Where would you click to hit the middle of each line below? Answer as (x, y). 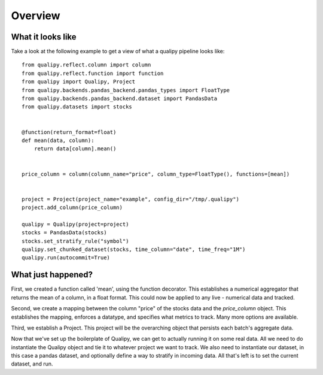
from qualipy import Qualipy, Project (79, 82)
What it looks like (44, 37)
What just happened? (52, 275)
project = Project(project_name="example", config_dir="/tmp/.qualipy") (130, 199)
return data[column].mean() (75, 149)
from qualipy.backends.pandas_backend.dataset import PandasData (120, 99)
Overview (36, 16)
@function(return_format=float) (69, 132)
